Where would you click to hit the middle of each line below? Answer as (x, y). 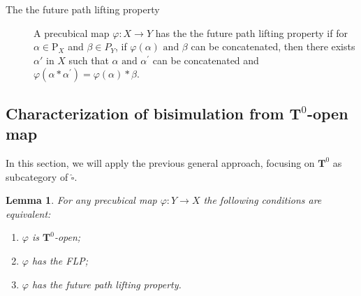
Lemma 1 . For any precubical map (81, 200)
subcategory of (37, 176)
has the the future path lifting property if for (251, 32)
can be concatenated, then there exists (273, 46)
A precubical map (72, 32)
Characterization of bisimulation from (145, 113)
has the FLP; (60, 260)
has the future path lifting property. (106, 284)
